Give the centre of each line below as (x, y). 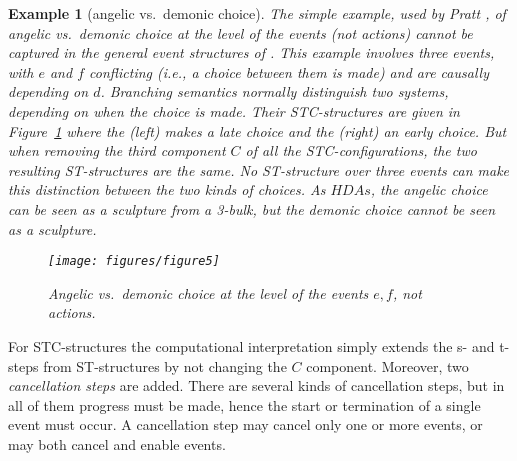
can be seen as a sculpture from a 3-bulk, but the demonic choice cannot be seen (252, 208)
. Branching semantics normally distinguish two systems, (274, 91)
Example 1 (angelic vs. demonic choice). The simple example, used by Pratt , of (257, 13)
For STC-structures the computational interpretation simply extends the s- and (251, 345)
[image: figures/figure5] (134, 261)
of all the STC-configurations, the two (361, 150)
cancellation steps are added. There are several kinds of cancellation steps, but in (256, 385)
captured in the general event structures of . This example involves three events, (251, 52)
